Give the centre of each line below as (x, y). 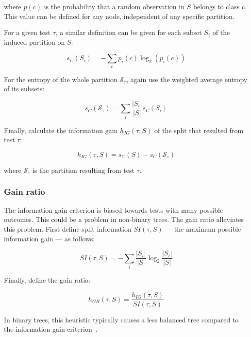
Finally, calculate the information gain (61, 130)
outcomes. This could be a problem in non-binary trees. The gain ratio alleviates (124, 219)
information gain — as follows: (50, 238)
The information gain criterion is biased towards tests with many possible (114, 210)
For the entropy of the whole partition (61, 79)
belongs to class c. (220, 6)
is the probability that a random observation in (114, 6)
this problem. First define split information (68, 228)
